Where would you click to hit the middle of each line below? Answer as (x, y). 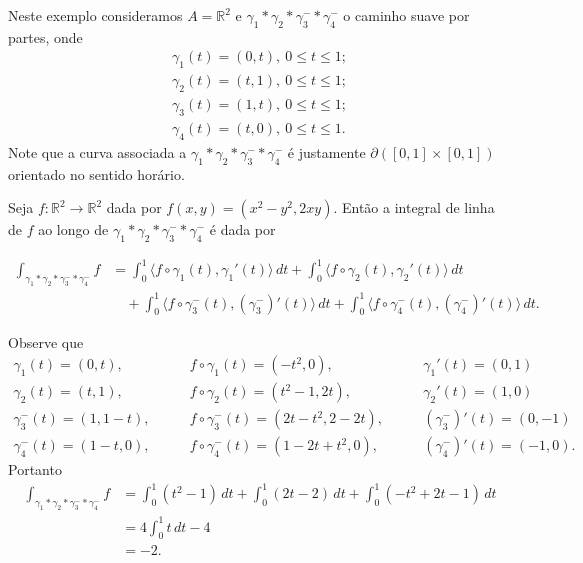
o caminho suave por (406, 15)
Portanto (35, 469)
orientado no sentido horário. (96, 173)
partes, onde (45, 36)
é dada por (242, 229)
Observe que (46, 341)
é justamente (326, 151)
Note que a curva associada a (97, 151)
